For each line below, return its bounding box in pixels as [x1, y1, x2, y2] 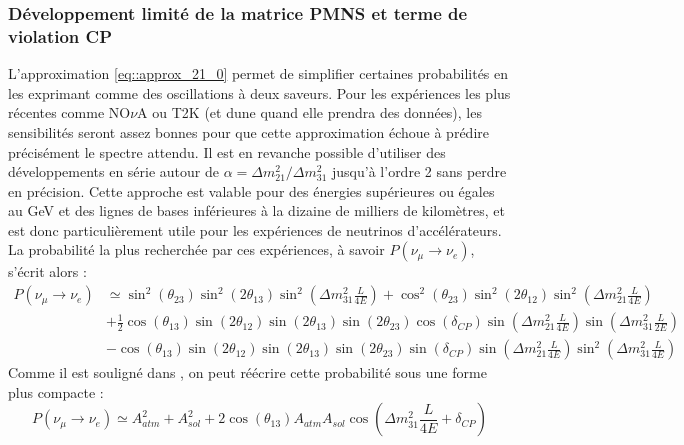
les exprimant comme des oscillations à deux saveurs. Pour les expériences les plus [8, 82, 511, 103]
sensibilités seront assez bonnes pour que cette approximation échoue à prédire [8, 121, 489, 142]
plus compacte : [8, 381, 104, 402]
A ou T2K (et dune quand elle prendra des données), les [137, 102, 482, 123]
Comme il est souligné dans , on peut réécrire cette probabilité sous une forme [8, 362, 487, 383]
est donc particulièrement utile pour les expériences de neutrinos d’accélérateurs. [8, 219, 502, 240]
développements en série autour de [8, 161, 219, 182]
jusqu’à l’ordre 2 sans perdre [332, 161, 507, 182]
